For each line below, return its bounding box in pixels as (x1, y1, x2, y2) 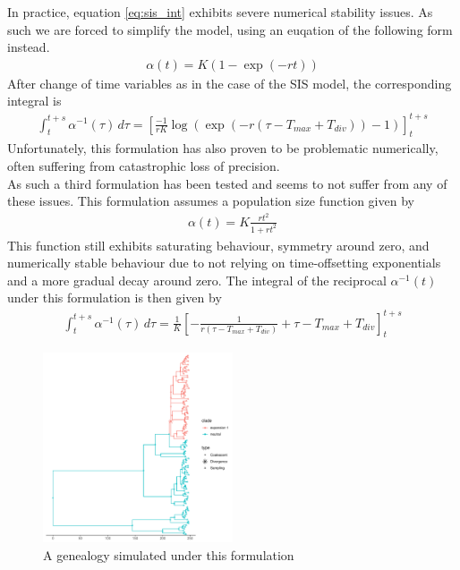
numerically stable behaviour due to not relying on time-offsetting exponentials (7, 253, 441, 272)
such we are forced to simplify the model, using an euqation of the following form (7, 20, 453, 38)
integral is (7, 91, 62, 110)
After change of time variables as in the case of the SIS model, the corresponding (7, 73, 452, 92)
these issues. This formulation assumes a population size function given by (7, 191, 414, 210)
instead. (7, 38, 50, 56)
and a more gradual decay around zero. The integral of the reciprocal (7, 270, 387, 289)
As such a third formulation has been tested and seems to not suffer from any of (7, 174, 447, 192)
